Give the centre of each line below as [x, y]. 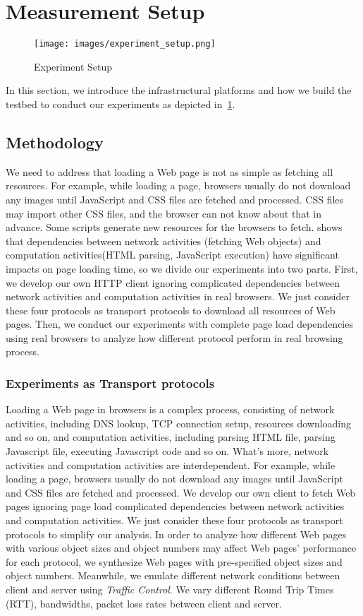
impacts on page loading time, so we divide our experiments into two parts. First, [182, 268]
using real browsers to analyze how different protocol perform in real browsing [174, 337]
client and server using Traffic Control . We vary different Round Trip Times [170, 590]
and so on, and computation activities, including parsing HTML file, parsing [171, 437]
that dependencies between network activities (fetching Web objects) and [164, 241]
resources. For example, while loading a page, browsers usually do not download [178, 185]
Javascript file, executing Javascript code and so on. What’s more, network [167, 451]
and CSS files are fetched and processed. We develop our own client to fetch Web [181, 492]
